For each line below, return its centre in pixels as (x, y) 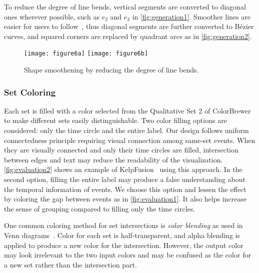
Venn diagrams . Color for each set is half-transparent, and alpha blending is (122, 235)
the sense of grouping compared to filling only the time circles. (100, 208)
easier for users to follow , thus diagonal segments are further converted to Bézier (129, 26)
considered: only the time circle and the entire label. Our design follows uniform (126, 130)
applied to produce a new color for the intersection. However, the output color (124, 245)
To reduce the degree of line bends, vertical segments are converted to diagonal (125, 6)
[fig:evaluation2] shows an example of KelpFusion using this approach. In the (123, 169)
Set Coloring (30, 92)
